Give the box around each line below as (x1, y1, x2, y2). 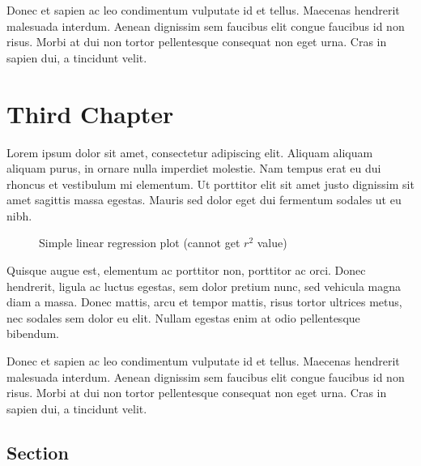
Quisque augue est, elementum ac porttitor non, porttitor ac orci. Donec (6, 262, 366, 279)
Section (6, 439, 69, 464)
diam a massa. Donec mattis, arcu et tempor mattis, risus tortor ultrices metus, (6, 293, 402, 310)
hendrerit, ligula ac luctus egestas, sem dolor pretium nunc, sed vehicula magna (6, 277, 402, 294)
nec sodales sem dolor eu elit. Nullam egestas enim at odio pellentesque (6, 309, 360, 326)
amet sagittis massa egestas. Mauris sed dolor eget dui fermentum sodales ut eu (6, 191, 402, 208)
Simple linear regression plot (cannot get (39, 234, 240, 251)
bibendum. (6, 325, 59, 342)
